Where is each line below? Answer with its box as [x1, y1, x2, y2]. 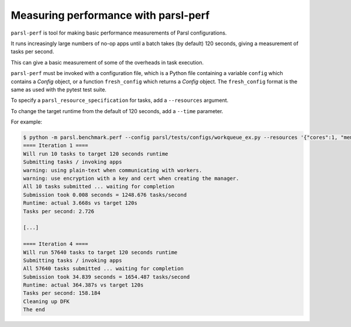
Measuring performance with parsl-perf [11, 9, 210, 22]
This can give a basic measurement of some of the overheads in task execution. [11, 59, 204, 66]
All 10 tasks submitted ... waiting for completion [23, 183, 175, 190]
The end [23, 306, 45, 313]
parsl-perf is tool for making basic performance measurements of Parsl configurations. [11, 29, 227, 36]
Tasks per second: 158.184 [23, 290, 101, 297]
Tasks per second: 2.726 [23, 208, 95, 214]
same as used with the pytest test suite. [11, 86, 106, 93]
